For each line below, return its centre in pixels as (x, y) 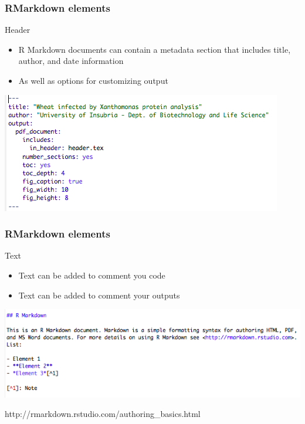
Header (18, 30)
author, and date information (71, 61)
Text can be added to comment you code (92, 275)
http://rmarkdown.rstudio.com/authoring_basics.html (103, 414)
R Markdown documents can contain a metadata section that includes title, (155, 49)
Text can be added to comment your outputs (99, 295)
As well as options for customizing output (93, 80)
